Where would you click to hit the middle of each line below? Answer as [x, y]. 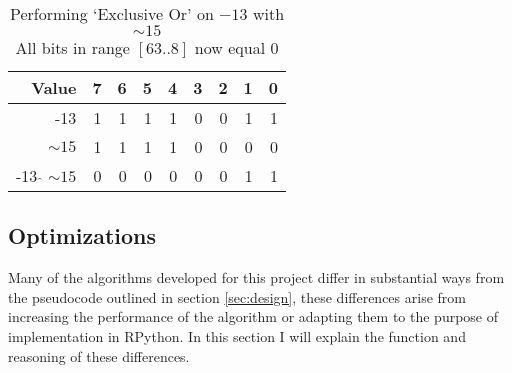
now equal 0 [236, 47]
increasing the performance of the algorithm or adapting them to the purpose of [253, 316]
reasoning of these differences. [99, 355]
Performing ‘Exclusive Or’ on [111, 13]
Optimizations [82, 235]
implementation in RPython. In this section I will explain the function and [237, 335]
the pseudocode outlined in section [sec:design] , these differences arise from [237, 296]
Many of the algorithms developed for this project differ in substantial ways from [256, 277]
